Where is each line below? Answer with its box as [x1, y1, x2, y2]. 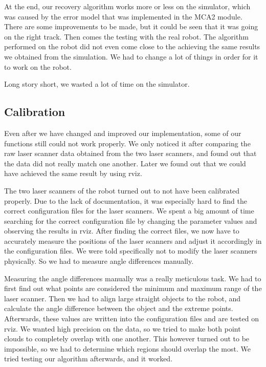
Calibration [4, 104, 65, 120]
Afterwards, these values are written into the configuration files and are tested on [4, 313, 259, 324]
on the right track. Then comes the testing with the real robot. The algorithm [4, 31, 249, 42]
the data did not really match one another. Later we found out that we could [4, 158, 246, 168]
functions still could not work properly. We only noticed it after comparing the [4, 138, 251, 148]
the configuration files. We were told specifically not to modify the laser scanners [4, 245, 257, 256]
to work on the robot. [4, 61, 72, 72]
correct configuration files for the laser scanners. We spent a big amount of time [4, 205, 254, 216]
